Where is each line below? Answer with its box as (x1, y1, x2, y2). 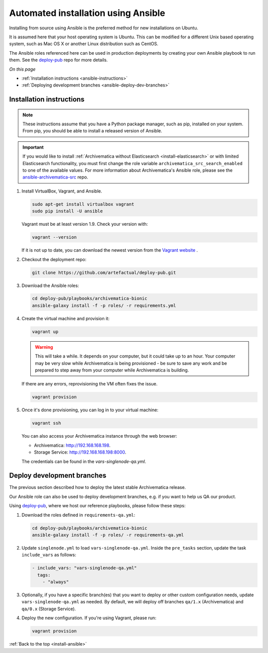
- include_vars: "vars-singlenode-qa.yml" (32, 565, 137, 571)
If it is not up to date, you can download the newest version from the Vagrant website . (21, 247, 198, 253)
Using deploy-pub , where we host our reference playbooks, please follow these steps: (9, 503, 186, 509)
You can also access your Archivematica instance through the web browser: (21, 433, 177, 439)
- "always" (42, 579, 69, 585)
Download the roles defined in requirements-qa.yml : (21, 512, 135, 518)
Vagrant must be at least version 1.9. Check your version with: (21, 221, 148, 227)
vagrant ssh (32, 420, 62, 426)
